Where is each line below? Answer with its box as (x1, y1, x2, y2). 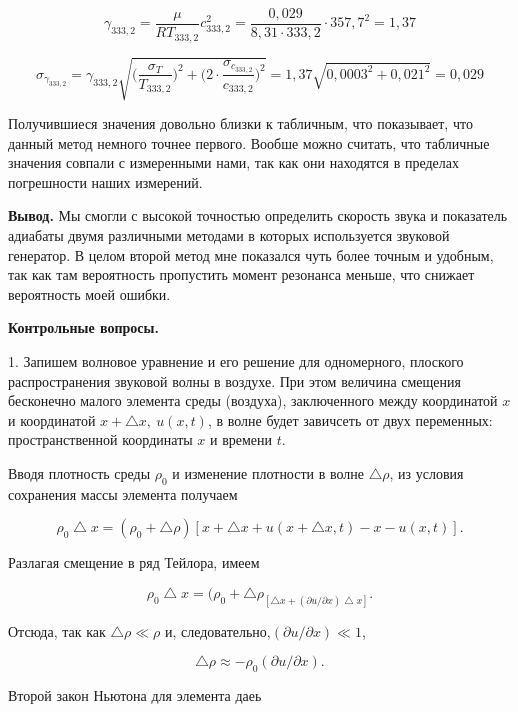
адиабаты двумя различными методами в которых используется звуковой (8, 225, 450, 246)
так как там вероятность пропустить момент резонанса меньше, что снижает (8, 264, 475, 285)
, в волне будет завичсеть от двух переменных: (207, 409, 493, 430)
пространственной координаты (8, 429, 193, 450)
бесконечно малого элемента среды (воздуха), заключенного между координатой (8, 390, 498, 411)
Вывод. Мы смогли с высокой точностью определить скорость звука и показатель (8, 205, 508, 226)
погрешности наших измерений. (8, 171, 203, 192)
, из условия (389, 462, 464, 483)
